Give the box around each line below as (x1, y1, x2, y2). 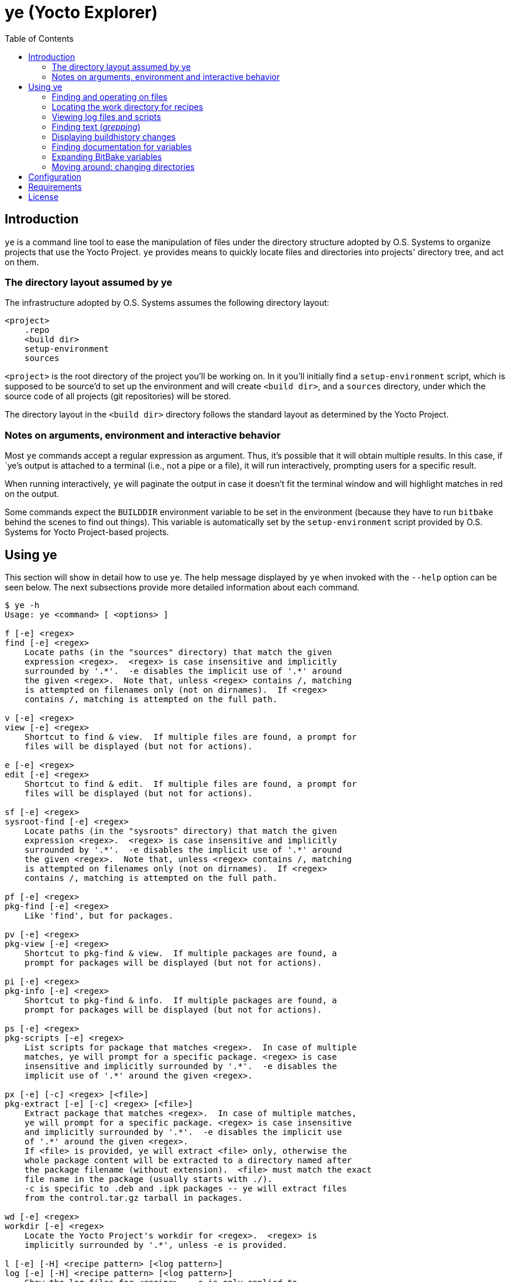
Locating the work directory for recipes (52, 101, 204, 112)
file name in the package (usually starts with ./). (24, 1174, 273, 1184)
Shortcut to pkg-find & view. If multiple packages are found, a (24, 948, 337, 958)
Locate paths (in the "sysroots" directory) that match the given (24, 826, 337, 836)
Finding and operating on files (52, 91, 168, 102)
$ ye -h (5, 600, 40, 610)
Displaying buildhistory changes (52, 131, 176, 142)
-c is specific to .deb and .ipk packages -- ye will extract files (24, 1183, 347, 1193)
